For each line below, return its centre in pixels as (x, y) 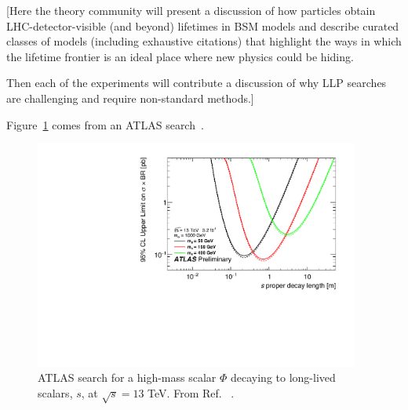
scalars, (55, 393)
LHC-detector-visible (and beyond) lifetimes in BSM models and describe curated (203, 25)
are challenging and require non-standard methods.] (130, 98)
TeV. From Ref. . (191, 393)
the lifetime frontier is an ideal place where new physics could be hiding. (180, 56)
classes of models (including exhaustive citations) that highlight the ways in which (204, 41)
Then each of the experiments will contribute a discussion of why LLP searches (197, 83)
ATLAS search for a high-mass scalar (127, 377)
